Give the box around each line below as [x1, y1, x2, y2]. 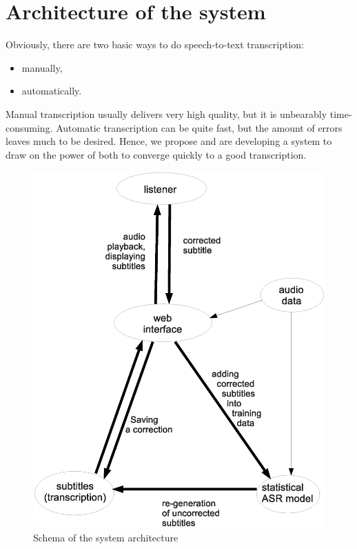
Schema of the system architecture [33, 530, 178, 544]
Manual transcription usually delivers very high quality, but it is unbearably [6, 106, 327, 121]
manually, [21, 60, 63, 74]
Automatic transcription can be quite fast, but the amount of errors [56, 120, 343, 134]
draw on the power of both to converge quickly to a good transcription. [6, 147, 307, 161]
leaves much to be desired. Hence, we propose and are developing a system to [6, 134, 332, 148]
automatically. [21, 83, 82, 98]
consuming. [6, 120, 53, 134]
